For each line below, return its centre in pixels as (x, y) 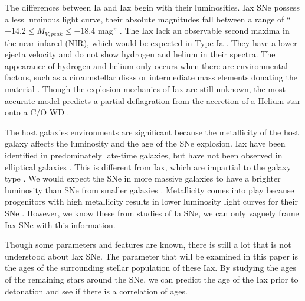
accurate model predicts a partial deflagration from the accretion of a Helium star (153, 100)
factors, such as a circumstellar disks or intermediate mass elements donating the (151, 77)
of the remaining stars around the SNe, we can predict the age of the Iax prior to (152, 279)
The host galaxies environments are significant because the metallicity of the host (152, 132)
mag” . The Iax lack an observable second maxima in (194, 30)
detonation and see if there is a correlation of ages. (96, 291)
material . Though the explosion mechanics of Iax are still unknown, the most (145, 89)
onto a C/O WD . (37, 112)
